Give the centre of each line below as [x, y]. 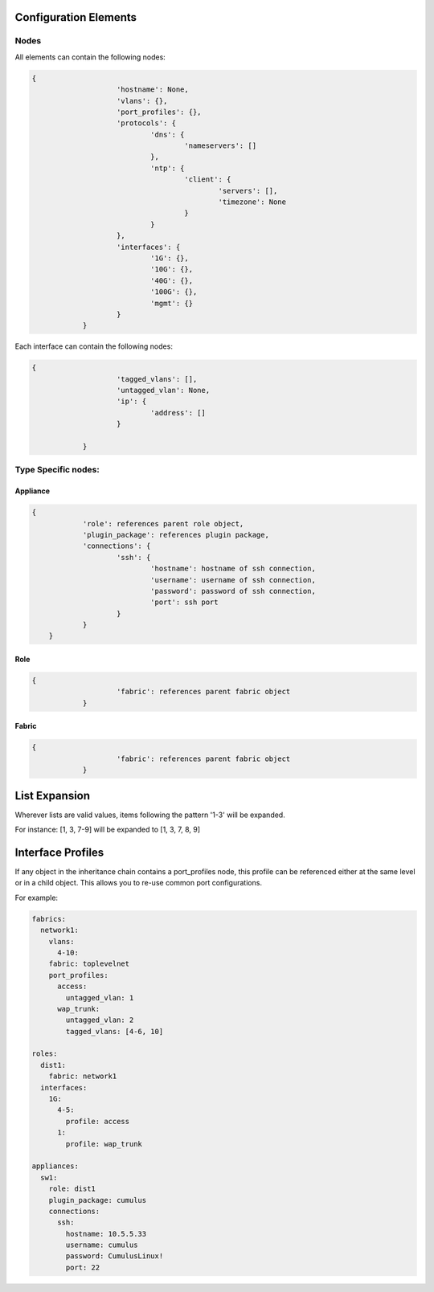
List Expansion [53, 795]
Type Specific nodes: [57, 470]
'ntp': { [167, 168]
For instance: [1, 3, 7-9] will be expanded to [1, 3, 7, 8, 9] [108, 830]
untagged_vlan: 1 [100, 998]
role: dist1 [72, 1189]
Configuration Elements [76, 17]
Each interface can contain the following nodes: [94, 346]
